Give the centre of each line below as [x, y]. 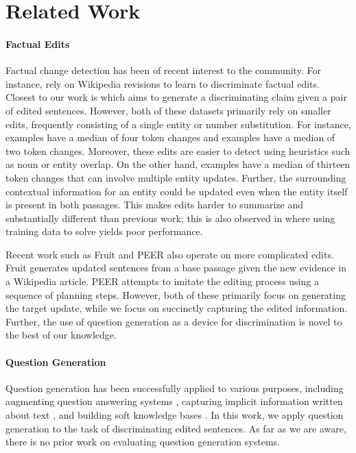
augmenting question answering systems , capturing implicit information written [174, 401]
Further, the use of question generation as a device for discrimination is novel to [174, 321]
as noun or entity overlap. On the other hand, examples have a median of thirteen [178, 164]
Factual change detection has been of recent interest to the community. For [163, 70]
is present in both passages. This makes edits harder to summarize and [155, 205]
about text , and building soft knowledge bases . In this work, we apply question [175, 415]
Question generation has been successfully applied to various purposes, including [175, 388]
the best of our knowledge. [61, 335]
